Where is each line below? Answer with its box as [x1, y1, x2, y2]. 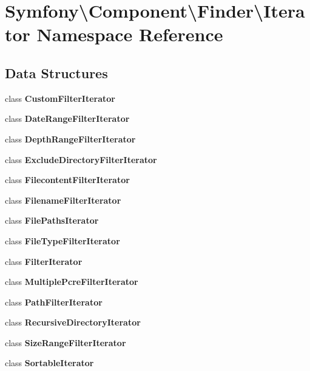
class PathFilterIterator [5, 295, 103, 308]
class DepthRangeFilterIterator [5, 132, 136, 145]
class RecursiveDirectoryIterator [5, 316, 141, 329]
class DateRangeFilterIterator [5, 112, 130, 125]
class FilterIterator [5, 255, 83, 267]
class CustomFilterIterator [5, 92, 115, 104]
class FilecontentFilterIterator [5, 173, 130, 186]
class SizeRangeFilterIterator [5, 336, 126, 349]
